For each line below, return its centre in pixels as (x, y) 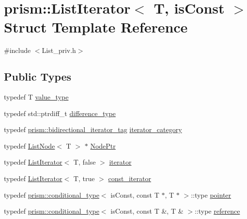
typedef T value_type (36, 97)
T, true (84, 178)
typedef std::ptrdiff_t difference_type (60, 113)
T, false (85, 162)
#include (17, 50)
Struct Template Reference (96, 27)
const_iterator (130, 178)
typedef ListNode (30, 145)
